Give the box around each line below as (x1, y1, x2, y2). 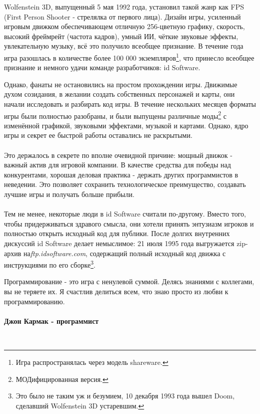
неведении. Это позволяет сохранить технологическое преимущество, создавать (4, 179, 246, 189)
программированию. (4, 296, 65, 306)
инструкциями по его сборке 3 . (4, 258, 95, 270)
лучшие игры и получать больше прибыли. (4, 189, 134, 199)
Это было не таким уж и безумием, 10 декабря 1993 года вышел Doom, (15, 390, 235, 401)
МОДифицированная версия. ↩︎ (15, 373, 108, 384)
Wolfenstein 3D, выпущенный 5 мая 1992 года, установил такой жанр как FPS (4, 2, 244, 12)
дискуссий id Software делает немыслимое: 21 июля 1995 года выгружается (4, 238, 234, 248)
